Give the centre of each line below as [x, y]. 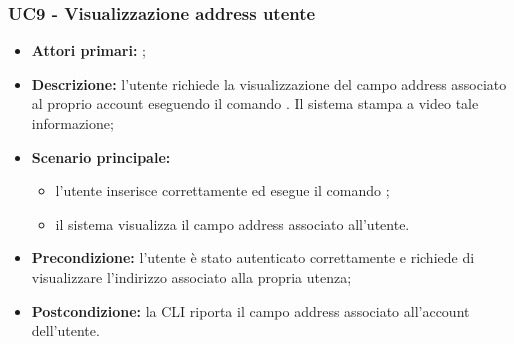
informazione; [72, 123]
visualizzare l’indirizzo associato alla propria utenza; [191, 276]
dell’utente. [65, 330]
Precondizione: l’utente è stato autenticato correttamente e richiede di [253, 257]
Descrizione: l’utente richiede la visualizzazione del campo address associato [269, 83]
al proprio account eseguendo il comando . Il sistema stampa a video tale [255, 103]
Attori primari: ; [88, 50]
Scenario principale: [101, 156]
